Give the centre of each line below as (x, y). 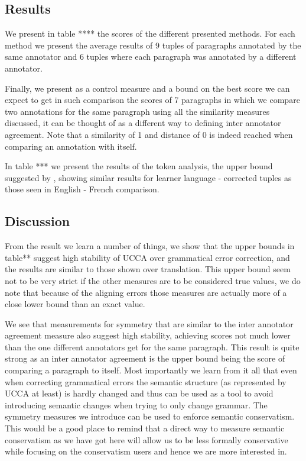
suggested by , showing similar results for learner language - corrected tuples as (148, 177)
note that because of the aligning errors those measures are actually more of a (146, 292)
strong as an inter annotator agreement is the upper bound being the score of (145, 358)
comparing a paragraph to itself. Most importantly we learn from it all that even (151, 370)
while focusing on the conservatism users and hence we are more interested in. (146, 451)
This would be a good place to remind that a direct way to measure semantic (145, 428)
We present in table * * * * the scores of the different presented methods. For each (150, 33)
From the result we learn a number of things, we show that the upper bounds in (150, 246)
